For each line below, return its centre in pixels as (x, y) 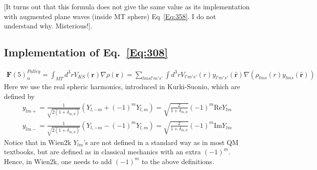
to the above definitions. (178, 161)
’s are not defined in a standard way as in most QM (161, 142)
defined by (20, 96)
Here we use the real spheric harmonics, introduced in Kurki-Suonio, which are (122, 86)
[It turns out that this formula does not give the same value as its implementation (127, 6)
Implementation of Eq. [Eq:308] (86, 52)
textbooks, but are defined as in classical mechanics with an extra (102, 152)
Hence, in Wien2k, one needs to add (58, 161)
